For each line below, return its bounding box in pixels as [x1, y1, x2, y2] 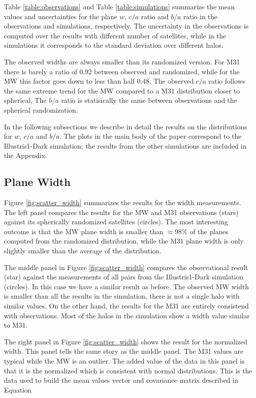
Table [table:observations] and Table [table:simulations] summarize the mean [4, 1, 235, 11]
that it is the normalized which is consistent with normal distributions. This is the [4, 365, 252, 375]
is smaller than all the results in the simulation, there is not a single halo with [4, 291, 240, 301]
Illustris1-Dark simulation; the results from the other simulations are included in [4, 140, 247, 151]
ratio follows [208, 76, 246, 86]
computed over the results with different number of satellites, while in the [4, 30, 226, 40]
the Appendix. [4, 150, 47, 160]
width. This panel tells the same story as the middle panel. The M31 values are [4, 346, 244, 356]
